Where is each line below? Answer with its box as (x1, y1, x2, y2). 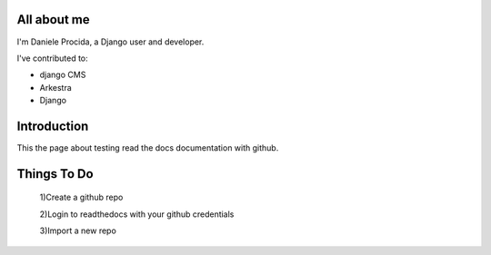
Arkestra (39, 82, 72, 93)
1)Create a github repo (39, 191, 124, 203)
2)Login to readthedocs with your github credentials (39, 209, 235, 220)
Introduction (16, 118, 89, 133)
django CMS (39, 69, 86, 81)
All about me (16, 12, 90, 27)
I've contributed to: (16, 53, 88, 64)
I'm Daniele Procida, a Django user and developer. (16, 36, 205, 47)
